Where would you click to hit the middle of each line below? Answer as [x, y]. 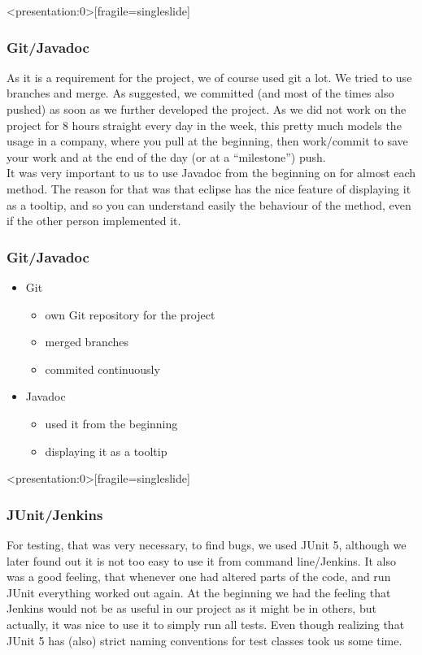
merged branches [87, 342]
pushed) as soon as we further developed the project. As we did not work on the [207, 109]
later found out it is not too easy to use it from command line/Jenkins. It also [201, 560]
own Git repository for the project [130, 314]
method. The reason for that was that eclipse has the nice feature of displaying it [209, 188]
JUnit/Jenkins [55, 514]
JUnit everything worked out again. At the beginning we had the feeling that [199, 592]
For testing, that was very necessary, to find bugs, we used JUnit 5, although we [207, 544]
